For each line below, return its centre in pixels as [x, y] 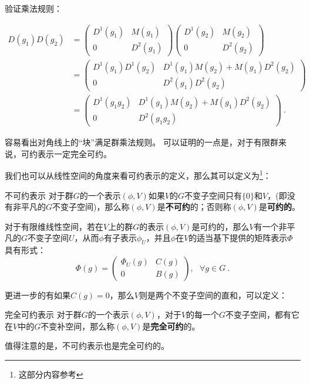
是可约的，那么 [220, 226]
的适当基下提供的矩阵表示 [238, 238]
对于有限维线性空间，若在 [54, 226]
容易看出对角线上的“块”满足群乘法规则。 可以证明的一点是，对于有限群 [141, 142]
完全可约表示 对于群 [43, 315]
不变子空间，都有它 [263, 315]
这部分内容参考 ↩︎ [51, 374]
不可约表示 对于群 [39, 195]
